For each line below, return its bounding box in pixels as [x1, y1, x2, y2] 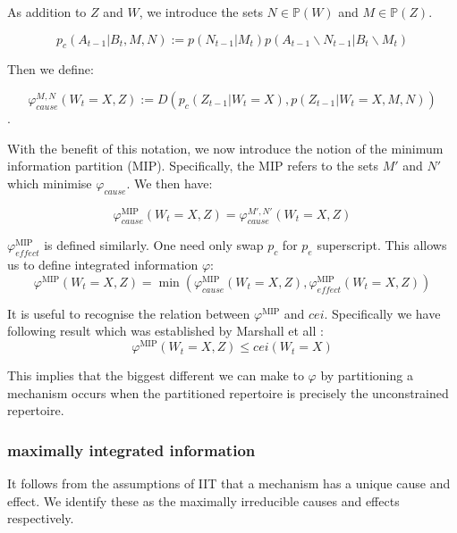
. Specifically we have [324, 304, 441, 322]
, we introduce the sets [139, 3, 263, 21]
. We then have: [126, 173, 213, 192]
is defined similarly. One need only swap [44, 236, 264, 254]
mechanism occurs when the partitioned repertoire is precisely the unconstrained [7, 383, 449, 402]
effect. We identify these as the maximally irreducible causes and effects [7, 491, 400, 510]
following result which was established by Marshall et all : [7, 321, 324, 340]
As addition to [7, 3, 87, 21]
